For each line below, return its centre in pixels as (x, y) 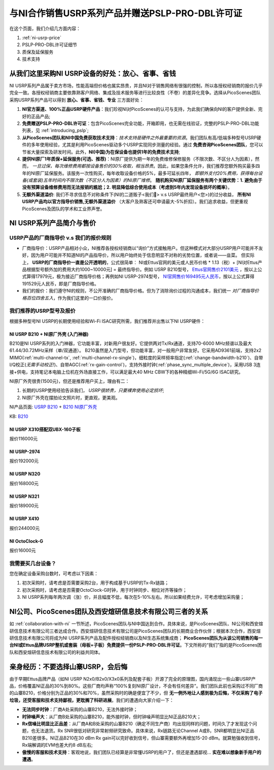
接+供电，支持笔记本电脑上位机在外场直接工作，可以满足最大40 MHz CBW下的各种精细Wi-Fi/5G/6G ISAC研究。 (126, 372)
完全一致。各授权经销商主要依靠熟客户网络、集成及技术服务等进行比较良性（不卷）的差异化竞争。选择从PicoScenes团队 (135, 93)
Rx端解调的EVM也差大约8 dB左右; (57, 745)
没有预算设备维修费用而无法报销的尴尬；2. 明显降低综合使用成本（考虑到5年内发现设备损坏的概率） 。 (127, 187)
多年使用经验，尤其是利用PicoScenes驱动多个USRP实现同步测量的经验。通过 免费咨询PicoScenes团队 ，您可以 (147, 145)
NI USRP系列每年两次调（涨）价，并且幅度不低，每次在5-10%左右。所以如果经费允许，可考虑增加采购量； (133, 597)
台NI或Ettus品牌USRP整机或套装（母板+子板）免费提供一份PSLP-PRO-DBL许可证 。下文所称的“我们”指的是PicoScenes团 (136, 645)
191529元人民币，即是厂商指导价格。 (60, 283)
